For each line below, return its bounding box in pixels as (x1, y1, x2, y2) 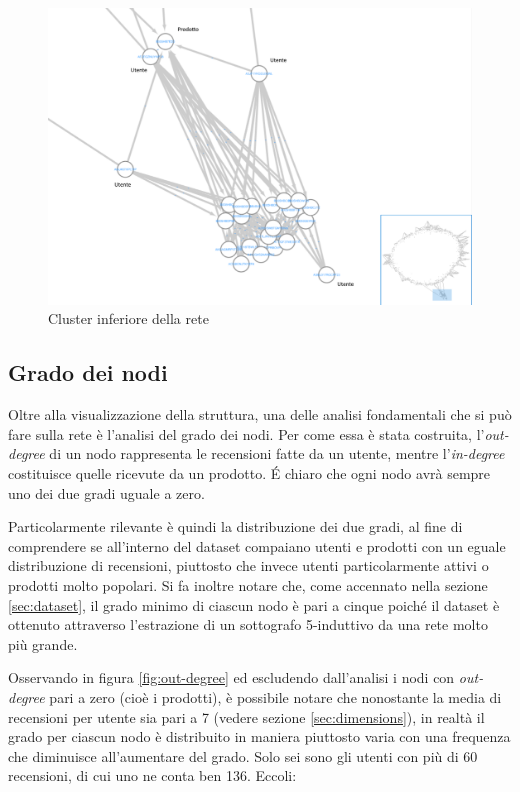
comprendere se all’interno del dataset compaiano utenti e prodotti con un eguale (8, 535, 506, 556)
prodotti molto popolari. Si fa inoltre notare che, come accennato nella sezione (8, 575, 488, 596)
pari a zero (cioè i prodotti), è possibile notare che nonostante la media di (49, 686, 502, 707)
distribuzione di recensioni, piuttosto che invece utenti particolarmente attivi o (8, 555, 489, 576)
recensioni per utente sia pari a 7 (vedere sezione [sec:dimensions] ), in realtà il (8, 706, 485, 727)
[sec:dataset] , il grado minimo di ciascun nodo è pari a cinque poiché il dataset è (8, 594, 500, 615)
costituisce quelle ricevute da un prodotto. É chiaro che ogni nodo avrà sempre (8, 463, 491, 484)
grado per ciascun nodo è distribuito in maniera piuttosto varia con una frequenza (8, 726, 511, 747)
